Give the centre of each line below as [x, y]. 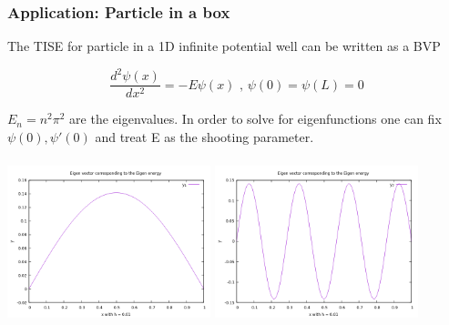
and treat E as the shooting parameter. [204, 136]
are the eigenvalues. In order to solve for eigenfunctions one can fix [255, 119]
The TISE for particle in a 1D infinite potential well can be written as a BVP [224, 46]
